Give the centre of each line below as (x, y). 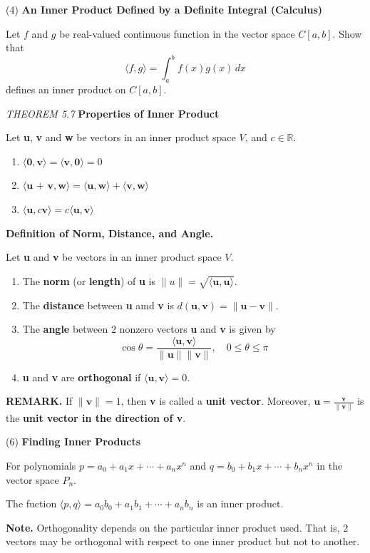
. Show (347, 33)
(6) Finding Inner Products (73, 441)
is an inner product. (240, 503)
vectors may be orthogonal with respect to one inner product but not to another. (183, 541)
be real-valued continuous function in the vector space (177, 33)
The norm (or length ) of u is (89, 280)
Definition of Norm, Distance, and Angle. (110, 233)
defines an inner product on (66, 89)
